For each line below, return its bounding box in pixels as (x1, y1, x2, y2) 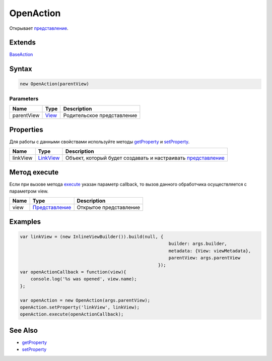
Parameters (9, 95, 39, 102)
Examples (9, 217, 41, 226)
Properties (9, 125, 43, 134)
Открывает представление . (9, 25, 69, 31)
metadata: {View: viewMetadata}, (168, 248, 251, 254)
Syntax (9, 65, 32, 73)
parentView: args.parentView (168, 255, 241, 261)
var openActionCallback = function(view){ (20, 269, 126, 275)
